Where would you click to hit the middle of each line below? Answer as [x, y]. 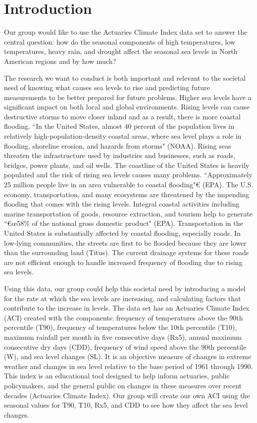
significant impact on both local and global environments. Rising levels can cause [127, 107]
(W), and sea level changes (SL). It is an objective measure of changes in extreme [128, 356]
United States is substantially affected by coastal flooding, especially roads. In [122, 233]
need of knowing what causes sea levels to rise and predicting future [107, 87]
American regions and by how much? [60, 61]
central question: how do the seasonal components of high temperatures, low [120, 41]
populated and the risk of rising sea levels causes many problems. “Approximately [128, 175]
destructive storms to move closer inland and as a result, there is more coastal [122, 116]
